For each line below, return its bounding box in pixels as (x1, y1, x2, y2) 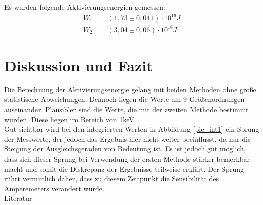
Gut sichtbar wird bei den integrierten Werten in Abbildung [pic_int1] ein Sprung (4, 124, 259, 134)
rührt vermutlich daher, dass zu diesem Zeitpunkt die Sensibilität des (4, 173, 219, 184)
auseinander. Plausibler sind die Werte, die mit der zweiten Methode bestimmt (4, 104, 249, 114)
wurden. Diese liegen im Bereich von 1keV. (4, 114, 136, 124)
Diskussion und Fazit (4, 55, 153, 75)
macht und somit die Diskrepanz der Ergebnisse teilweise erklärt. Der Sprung (4, 163, 244, 174)
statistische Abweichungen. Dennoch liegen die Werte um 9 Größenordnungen (4, 94, 245, 105)
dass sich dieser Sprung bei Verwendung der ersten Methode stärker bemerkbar (4, 153, 250, 164)
